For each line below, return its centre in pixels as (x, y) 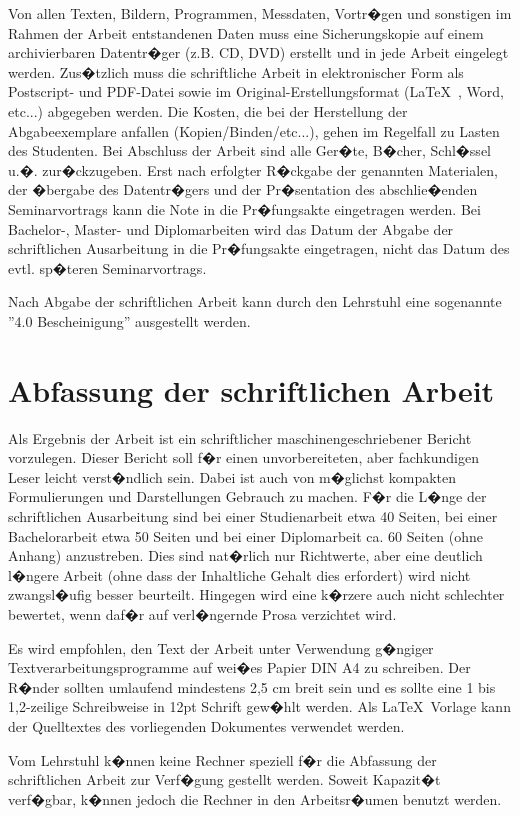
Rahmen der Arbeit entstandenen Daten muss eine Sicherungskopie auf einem (246, 32)
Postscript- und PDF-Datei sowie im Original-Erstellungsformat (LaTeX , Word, (256, 91)
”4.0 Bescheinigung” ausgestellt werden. (129, 320)
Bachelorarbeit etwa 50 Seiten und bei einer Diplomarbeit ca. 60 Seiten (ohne (245, 535)
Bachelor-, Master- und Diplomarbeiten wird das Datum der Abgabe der (231, 228)
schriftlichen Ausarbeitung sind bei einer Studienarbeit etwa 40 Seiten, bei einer (253, 516)
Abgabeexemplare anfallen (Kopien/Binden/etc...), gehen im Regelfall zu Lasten (254, 130)
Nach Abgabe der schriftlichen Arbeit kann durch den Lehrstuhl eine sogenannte (255, 301)
